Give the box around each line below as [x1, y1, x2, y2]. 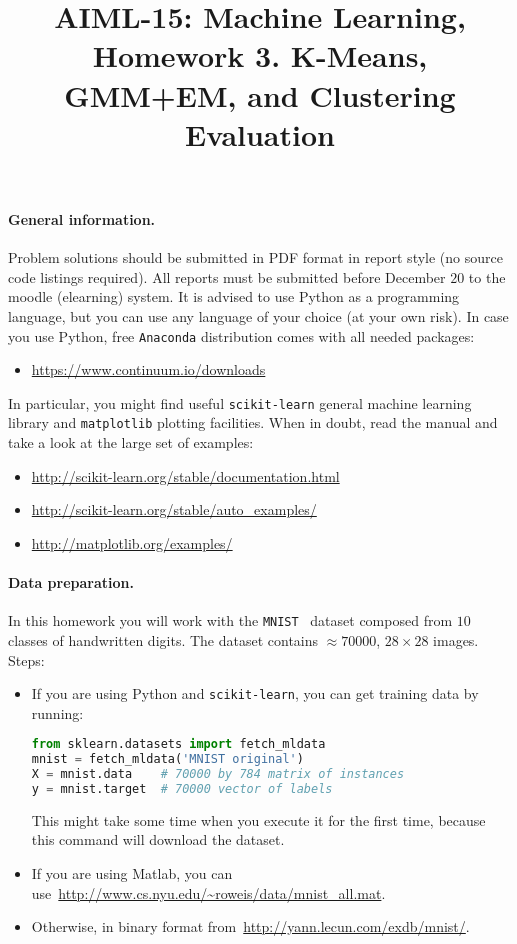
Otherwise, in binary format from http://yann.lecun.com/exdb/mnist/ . [31, 916, 470, 937]
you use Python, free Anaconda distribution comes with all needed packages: [8, 325, 475, 346]
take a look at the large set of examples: [8, 432, 254, 453]
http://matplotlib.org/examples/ [31, 532, 233, 553]
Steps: [8, 649, 45, 670]
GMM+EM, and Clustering [64, 74, 456, 115]
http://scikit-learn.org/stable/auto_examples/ [31, 499, 317, 520]
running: [31, 702, 84, 723]
